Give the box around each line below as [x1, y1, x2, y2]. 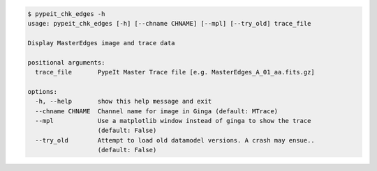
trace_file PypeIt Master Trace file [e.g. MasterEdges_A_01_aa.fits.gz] [35, 68, 316, 76]
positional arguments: [27, 58, 105, 66]
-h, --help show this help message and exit [35, 97, 212, 106]
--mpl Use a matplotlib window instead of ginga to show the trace [35, 117, 311, 124]
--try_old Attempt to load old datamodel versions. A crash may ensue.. [35, 136, 316, 144]
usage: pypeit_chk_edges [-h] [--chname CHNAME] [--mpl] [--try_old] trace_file [27, 19, 311, 27]
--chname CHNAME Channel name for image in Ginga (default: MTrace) [35, 107, 279, 115]
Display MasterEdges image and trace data [27, 39, 175, 47]
